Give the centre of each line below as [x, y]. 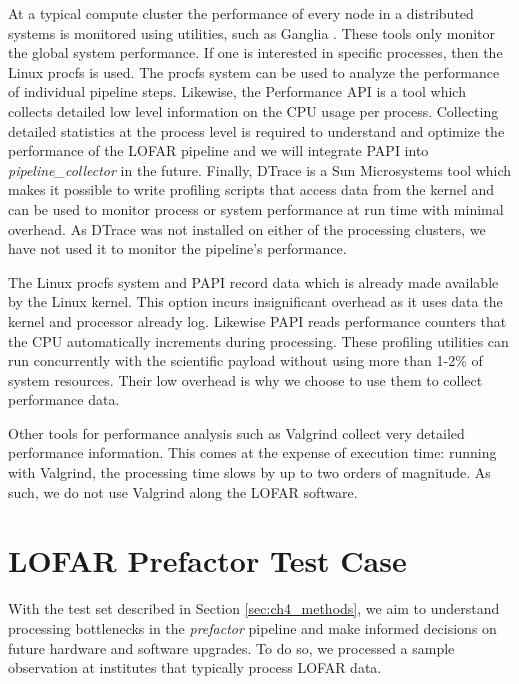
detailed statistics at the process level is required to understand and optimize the [256, 130]
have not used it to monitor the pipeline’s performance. [177, 248]
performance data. [64, 399]
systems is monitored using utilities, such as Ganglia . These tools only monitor [252, 32]
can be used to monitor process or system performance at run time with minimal [256, 208]
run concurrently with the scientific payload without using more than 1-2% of [245, 360]
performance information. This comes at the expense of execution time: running [252, 452]
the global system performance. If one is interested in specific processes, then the [255, 52]
